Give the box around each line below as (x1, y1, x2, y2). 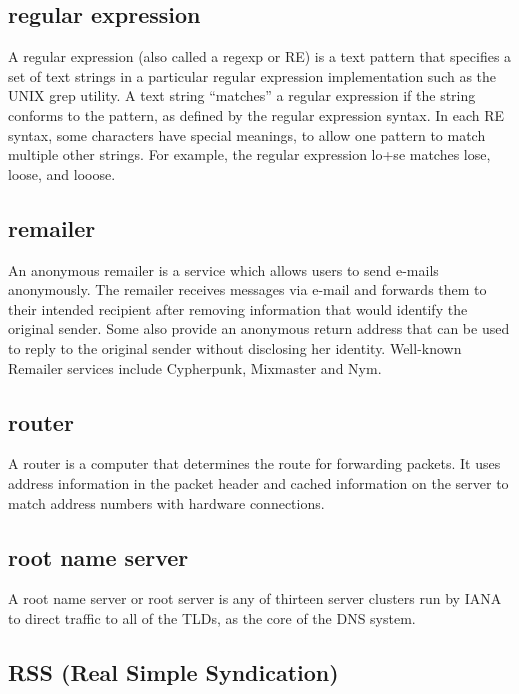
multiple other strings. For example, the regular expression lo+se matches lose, (8, 144, 491, 165)
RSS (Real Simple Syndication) (8, 656, 339, 687)
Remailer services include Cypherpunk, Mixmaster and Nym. (8, 357, 382, 378)
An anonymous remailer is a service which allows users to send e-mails (8, 259, 439, 280)
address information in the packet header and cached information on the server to (8, 472, 509, 493)
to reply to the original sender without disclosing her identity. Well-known (8, 337, 462, 358)
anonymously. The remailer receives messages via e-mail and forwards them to (8, 279, 487, 300)
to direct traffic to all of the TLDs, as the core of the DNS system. (8, 607, 416, 628)
